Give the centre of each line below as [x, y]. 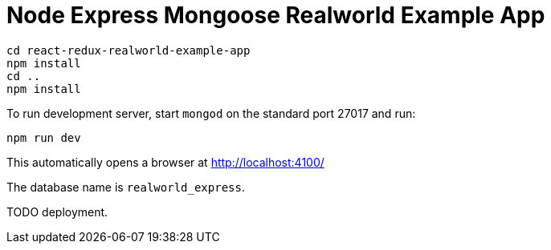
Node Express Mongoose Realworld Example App [276, 15]
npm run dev [44, 137]
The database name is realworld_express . [126, 187]
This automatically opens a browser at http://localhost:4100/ [165, 162]
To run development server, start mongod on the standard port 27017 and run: [211, 113]
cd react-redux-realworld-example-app [129, 50]
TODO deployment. [57, 212]
